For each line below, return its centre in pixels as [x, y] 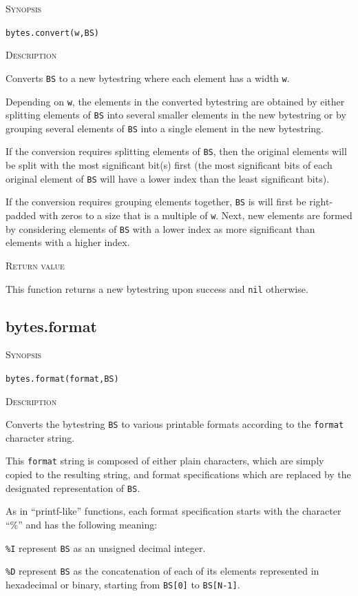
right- [321, 202]
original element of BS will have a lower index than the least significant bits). [168, 178]
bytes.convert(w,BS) [53, 33]
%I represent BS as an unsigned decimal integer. [106, 547]
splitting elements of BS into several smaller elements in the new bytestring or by [176, 115]
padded [21, 215]
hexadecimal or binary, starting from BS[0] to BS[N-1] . [123, 584]
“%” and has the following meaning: [82, 524]
